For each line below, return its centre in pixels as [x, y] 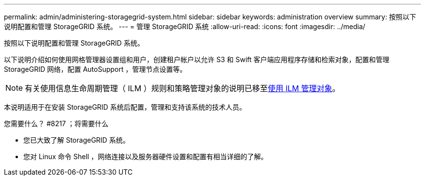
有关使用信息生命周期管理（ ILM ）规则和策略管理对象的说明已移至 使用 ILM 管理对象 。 [182, 88]
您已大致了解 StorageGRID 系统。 [76, 140]
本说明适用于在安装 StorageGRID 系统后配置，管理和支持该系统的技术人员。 [125, 107]
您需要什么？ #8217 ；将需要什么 [56, 123]
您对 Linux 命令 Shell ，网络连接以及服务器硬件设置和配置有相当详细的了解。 [146, 156]
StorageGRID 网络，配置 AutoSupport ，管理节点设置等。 [95, 69]
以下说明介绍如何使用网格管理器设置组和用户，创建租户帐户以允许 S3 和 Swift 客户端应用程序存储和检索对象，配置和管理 [197, 59]
